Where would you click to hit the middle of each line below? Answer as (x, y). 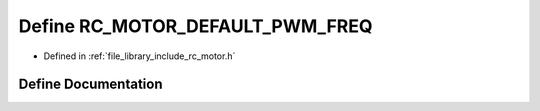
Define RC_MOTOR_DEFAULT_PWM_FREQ (195, 26)
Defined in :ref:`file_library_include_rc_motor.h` (139, 56)
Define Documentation (90, 84)
